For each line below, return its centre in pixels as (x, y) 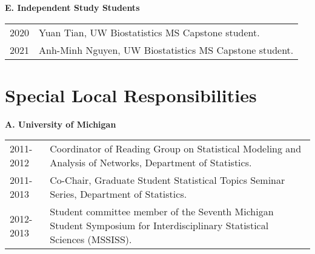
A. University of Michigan (61, 124)
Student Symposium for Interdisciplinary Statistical (159, 226)
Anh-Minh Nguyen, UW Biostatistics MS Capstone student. (166, 50)
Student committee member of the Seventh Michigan (162, 212)
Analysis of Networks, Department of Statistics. (151, 163)
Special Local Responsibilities (131, 95)
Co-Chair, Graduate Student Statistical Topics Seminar (167, 180)
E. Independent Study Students (72, 7)
